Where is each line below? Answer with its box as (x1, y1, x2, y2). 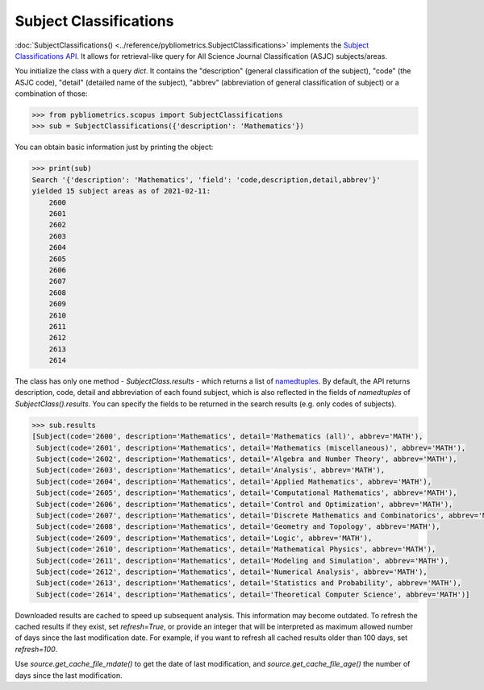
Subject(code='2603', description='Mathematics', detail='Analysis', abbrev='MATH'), (36, 466, 386, 475)
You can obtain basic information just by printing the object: (15, 142, 214, 152)
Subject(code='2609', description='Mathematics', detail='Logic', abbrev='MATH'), (36, 533, 373, 542)
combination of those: (15, 89, 88, 98)
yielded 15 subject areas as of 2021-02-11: (31, 186, 211, 196)
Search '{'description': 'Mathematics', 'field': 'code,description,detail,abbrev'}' (31, 175, 381, 185)
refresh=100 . (15, 644, 58, 654)
